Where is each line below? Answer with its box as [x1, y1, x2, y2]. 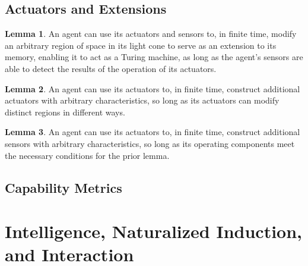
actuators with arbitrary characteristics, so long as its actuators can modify [5, 94, 280, 107]
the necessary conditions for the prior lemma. [5, 149, 170, 161]
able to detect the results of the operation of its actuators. [5, 62, 217, 74]
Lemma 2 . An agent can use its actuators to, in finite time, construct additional [5, 82, 300, 95]
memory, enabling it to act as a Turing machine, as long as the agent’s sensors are [5, 51, 303, 63]
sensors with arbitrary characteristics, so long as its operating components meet [5, 137, 295, 149]
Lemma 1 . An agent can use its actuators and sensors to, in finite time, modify [5, 27, 297, 40]
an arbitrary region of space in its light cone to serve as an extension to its [5, 39, 277, 51]
